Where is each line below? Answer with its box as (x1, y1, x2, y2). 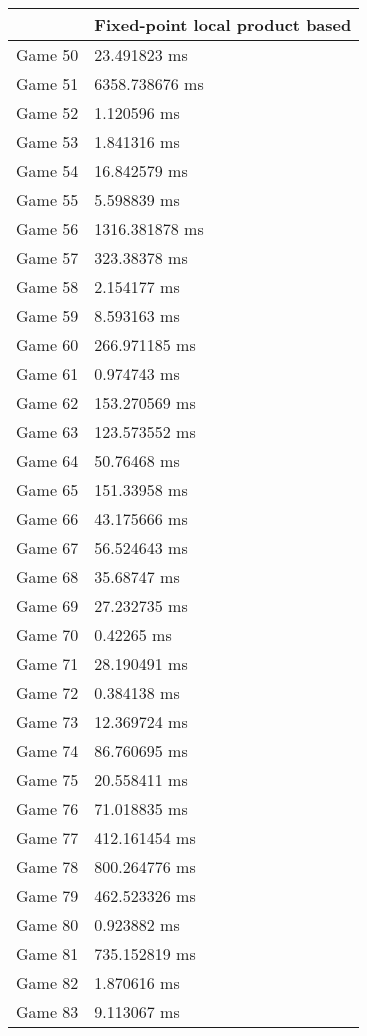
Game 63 (16, 420, 79, 443)
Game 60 (16, 333, 79, 356)
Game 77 (16, 826, 79, 849)
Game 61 (16, 362, 79, 385)
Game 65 (16, 478, 79, 501)
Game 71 (16, 652, 79, 675)
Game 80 (16, 913, 79, 936)
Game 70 (16, 623, 79, 646)
